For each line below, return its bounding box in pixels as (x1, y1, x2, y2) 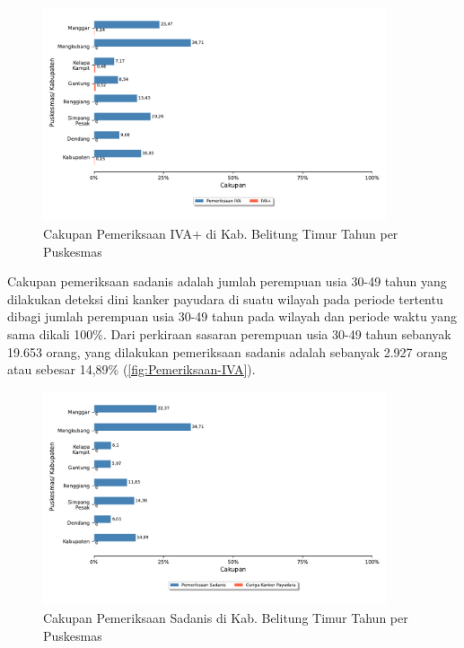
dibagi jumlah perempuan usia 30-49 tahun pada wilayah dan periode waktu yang (7, 307, 458, 326)
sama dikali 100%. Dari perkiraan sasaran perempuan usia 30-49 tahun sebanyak (7, 325, 451, 344)
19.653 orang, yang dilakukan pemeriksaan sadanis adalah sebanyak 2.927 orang (7, 342, 448, 361)
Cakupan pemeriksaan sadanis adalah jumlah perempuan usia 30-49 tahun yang (7, 272, 447, 291)
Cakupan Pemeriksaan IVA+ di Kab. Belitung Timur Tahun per (43, 224, 398, 243)
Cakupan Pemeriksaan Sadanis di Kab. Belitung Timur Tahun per (43, 608, 408, 626)
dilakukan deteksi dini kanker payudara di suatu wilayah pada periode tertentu (7, 289, 443, 308)
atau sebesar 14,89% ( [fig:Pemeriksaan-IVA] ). (7, 360, 256, 379)
